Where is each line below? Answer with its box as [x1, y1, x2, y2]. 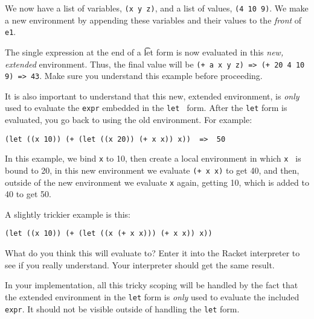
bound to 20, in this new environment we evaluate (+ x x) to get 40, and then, [5, 163, 300, 176]
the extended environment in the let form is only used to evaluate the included [5, 290, 300, 303]
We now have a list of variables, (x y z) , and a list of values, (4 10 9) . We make [5, 2, 309, 14]
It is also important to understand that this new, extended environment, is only [5, 89, 300, 102]
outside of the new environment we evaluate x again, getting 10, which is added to [5, 175, 309, 188]
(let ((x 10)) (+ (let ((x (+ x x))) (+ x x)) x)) [5, 229, 213, 238]
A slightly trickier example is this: [5, 207, 130, 220]
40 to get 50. [5, 188, 51, 200]
